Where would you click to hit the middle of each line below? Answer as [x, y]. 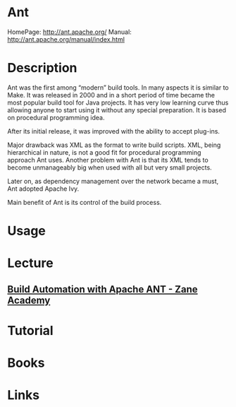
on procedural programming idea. [56, 117]
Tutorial [31, 330]
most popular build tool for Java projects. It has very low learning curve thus [118, 102]
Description [42, 68]
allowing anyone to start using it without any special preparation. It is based [117, 110]
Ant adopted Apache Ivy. [43, 189]
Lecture [31, 263]
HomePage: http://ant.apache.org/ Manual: [69, 32]
